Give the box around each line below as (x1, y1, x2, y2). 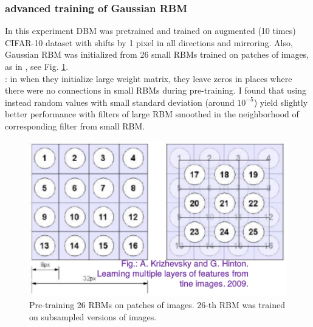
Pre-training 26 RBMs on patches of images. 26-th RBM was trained (29, 298, 285, 311)
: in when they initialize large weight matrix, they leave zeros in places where (5, 72, 292, 84)
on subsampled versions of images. (29, 310, 157, 323)
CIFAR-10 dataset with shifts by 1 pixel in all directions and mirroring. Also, (5, 36, 293, 49)
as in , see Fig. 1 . (5, 60, 69, 72)
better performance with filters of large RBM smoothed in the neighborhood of (5, 108, 299, 120)
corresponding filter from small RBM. (5, 119, 145, 132)
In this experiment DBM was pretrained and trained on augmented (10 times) (5, 24, 296, 37)
